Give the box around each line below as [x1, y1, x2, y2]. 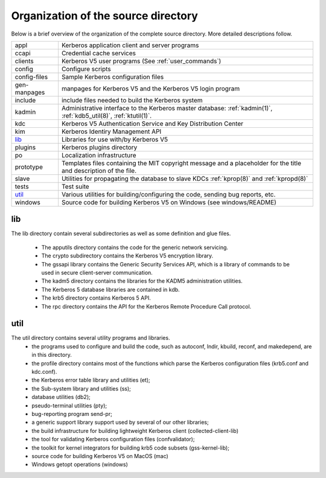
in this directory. [31, 351, 72, 359]
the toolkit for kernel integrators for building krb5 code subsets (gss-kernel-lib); [31, 444, 229, 451]
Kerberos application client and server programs [61, 41, 199, 49]
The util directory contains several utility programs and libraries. [11, 335, 170, 342]
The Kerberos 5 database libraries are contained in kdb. [41, 286, 181, 293]
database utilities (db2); [31, 394, 91, 401]
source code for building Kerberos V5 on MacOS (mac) [31, 452, 168, 459]
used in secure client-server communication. [41, 269, 153, 277]
